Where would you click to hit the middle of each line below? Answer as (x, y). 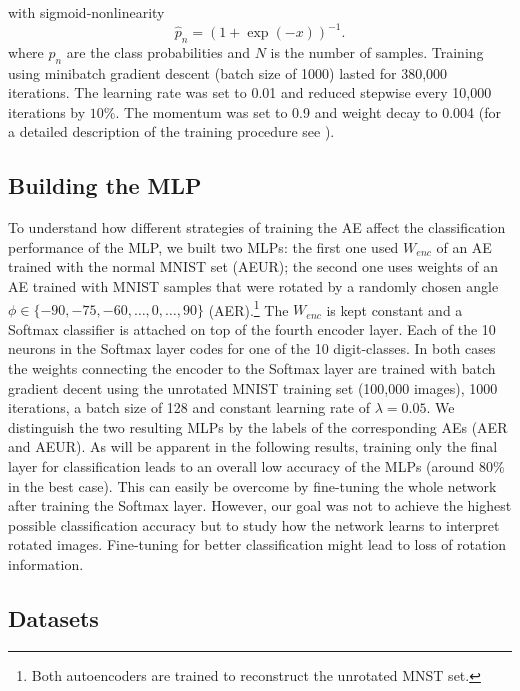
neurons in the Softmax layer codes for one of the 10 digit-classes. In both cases (252, 348)
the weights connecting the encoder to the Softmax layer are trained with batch (252, 368)
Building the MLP (105, 185)
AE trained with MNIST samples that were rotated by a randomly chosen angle (253, 286)
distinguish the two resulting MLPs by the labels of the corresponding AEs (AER (258, 426)
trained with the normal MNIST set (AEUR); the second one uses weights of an (253, 266)
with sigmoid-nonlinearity (86, 12)
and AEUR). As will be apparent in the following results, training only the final (253, 446)
